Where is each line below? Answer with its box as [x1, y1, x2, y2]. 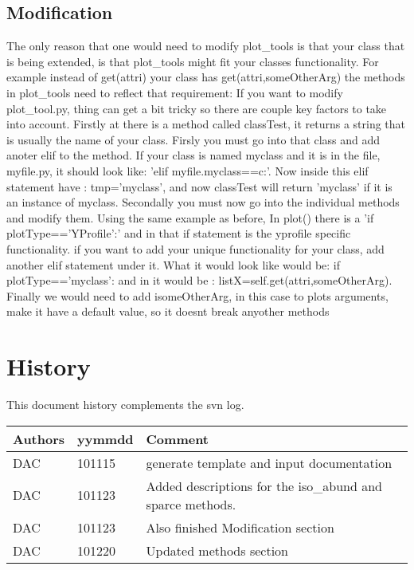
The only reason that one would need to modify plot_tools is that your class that [6, 37, 405, 54]
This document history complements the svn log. [6, 396, 244, 413]
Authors [13, 429, 65, 448]
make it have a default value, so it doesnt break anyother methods [6, 303, 330, 320]
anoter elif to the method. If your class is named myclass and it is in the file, [6, 147, 381, 163]
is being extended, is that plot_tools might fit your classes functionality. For [6, 53, 379, 69]
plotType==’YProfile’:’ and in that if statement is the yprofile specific [6, 225, 351, 242]
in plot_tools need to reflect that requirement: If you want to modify [6, 84, 343, 100]
